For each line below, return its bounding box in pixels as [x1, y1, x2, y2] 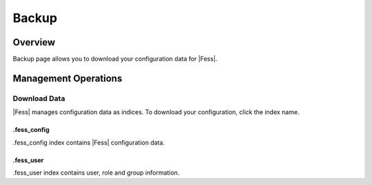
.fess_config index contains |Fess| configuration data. [12, 138, 165, 146]
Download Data [12, 94, 65, 103]
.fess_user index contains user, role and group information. [12, 168, 180, 177]
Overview [12, 36, 56, 48]
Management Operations [12, 72, 123, 84]
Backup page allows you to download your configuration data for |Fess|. [12, 55, 218, 63]
